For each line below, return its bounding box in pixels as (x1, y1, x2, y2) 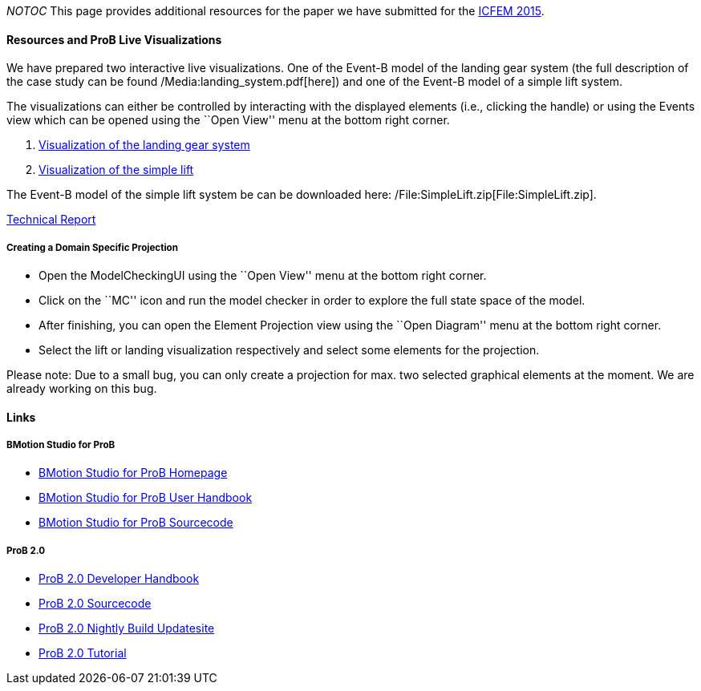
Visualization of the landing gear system (38, 138, 250, 152)
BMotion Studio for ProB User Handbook (38, 491, 253, 505)
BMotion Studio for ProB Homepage (38, 466, 228, 480)
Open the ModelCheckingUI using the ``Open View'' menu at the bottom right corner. (38, 269, 487, 282)
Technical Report (6, 212, 96, 227)
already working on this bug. (6, 382, 157, 395)
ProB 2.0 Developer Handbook (38, 572, 200, 586)
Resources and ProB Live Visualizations (6, 32, 222, 46)
